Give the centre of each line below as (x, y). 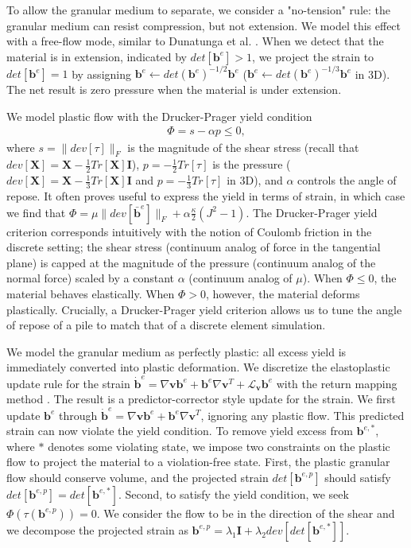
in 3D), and (255, 180)
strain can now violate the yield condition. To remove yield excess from (180, 431)
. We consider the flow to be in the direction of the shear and (246, 513)
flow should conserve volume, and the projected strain (138, 477)
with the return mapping (337, 383)
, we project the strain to (313, 56)
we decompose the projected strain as (97, 529)
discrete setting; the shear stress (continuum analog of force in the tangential (194, 247)
